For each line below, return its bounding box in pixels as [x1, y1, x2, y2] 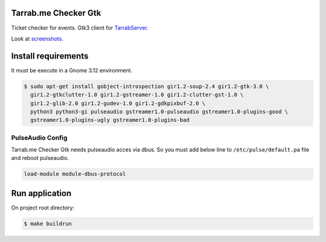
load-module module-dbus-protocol [24, 171, 126, 177]
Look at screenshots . [11, 35, 63, 42]
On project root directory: [11, 204, 75, 211]
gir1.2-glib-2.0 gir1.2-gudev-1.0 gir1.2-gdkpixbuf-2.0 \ [30, 100, 206, 107]
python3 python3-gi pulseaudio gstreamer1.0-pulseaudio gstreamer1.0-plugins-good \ [30, 108, 289, 115]
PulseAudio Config [11, 133, 68, 142]
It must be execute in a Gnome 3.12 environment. [11, 66, 133, 74]
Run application [11, 188, 72, 199]
